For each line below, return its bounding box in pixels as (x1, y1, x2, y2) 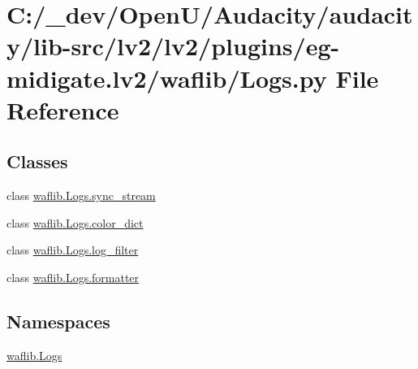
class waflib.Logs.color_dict (6, 214, 144, 231)
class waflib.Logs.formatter (6, 268, 140, 285)
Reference (6, 93, 119, 126)
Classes (6, 149, 68, 174)
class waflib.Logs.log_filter (6, 241, 139, 258)
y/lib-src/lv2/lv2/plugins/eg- (6, 29, 340, 63)
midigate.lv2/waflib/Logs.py (6, 61, 327, 94)
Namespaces (6, 308, 110, 333)
